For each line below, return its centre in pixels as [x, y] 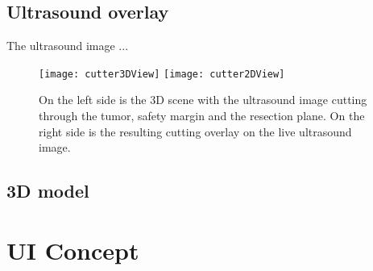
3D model [48, 191]
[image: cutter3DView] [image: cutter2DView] [162, 74]
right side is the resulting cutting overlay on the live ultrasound [195, 131]
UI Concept [73, 250]
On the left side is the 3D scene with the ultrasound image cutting [203, 100]
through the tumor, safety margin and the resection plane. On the [202, 116]
